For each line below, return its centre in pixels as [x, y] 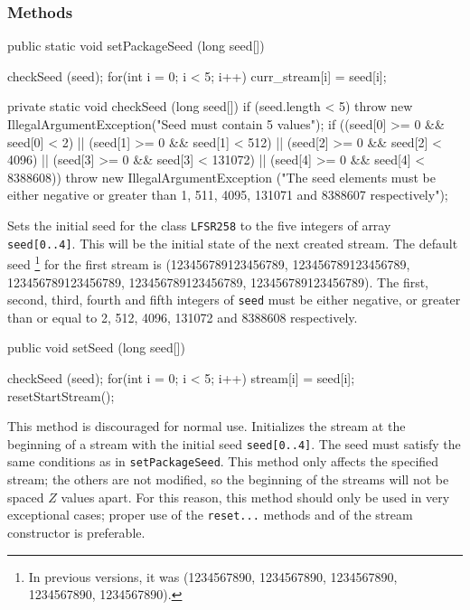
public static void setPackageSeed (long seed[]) [136, 46]
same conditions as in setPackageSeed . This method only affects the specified [223, 461]
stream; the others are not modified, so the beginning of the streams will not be [228, 479]
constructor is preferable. [76, 532]
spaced [26, 497]
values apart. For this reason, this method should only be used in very [255, 497]
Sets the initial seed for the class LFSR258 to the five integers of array [199, 225]
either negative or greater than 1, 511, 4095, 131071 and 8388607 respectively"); [228, 195]
